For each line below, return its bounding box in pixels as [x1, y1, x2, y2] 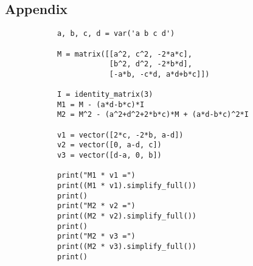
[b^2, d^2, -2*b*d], [109, 60, 192, 69]
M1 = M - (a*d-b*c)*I [57, 100, 145, 109]
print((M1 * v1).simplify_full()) [57, 181, 196, 191]
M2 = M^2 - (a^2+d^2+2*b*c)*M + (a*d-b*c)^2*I [57, 110, 249, 119]
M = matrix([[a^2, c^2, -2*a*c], [57, 49, 192, 58]
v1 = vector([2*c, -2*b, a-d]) [57, 130, 184, 139]
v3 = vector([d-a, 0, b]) [57, 151, 162, 160]
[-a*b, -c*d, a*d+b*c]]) [109, 69, 210, 79]
